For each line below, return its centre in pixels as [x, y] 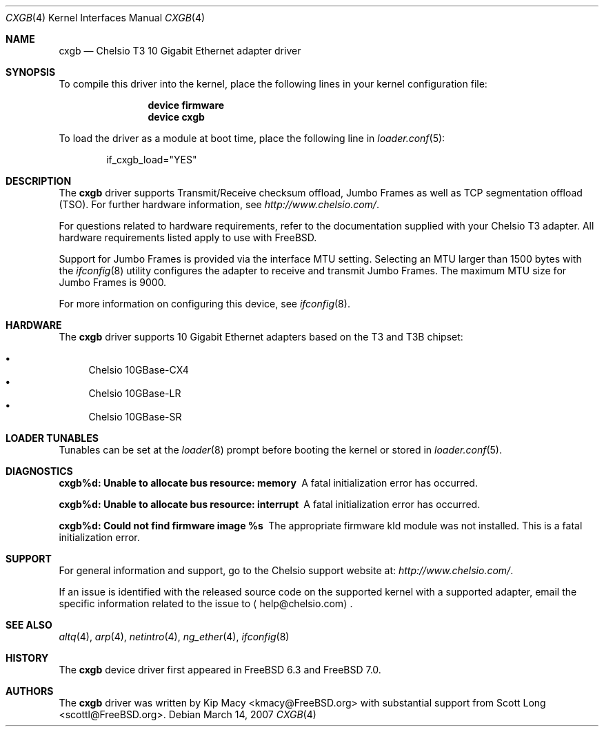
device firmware [186, 105]
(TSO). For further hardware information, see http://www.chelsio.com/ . [219, 204]
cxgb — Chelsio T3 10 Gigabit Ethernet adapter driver [180, 51]
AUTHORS [30, 691]
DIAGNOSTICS [39, 471]
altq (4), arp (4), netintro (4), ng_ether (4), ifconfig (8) [174, 637]
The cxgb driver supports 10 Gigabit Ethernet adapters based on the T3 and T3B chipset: [261, 337]
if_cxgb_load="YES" [152, 160]
